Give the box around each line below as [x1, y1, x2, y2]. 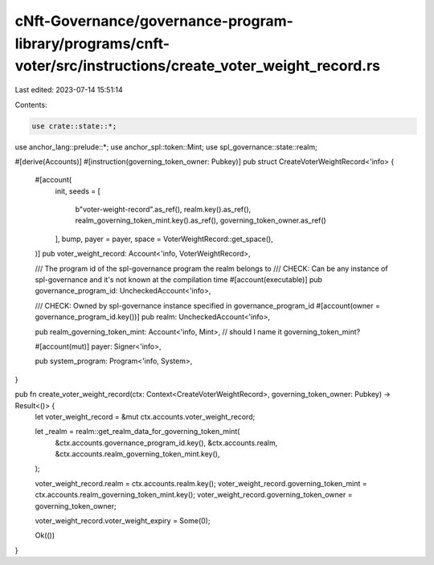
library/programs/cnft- [14, 35, 170, 52]
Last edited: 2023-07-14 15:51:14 [14, 85, 124, 95]
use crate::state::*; [31, 121, 117, 130]
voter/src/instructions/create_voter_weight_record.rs [14, 57, 381, 76]
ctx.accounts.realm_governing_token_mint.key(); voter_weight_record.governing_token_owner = [35, 490, 353, 500]
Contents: [14, 100, 47, 109]
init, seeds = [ [55, 186, 100, 196]
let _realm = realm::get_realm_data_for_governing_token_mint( [35, 427, 240, 436]
